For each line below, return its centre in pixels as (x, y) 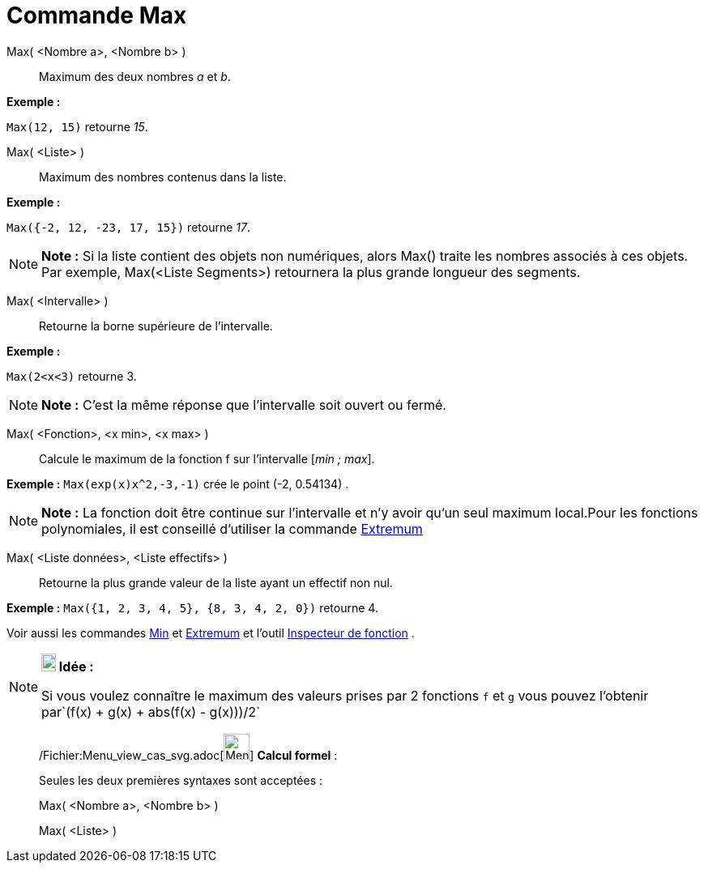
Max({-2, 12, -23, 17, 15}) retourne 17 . (128, 227)
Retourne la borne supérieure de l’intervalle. (156, 326)
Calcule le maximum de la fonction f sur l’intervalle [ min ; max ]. (207, 458)
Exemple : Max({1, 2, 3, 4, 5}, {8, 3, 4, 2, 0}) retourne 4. (192, 607)
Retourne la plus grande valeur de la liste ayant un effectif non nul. (216, 582)
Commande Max (97, 15)
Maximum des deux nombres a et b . (135, 76)
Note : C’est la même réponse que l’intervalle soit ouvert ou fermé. (244, 405)
